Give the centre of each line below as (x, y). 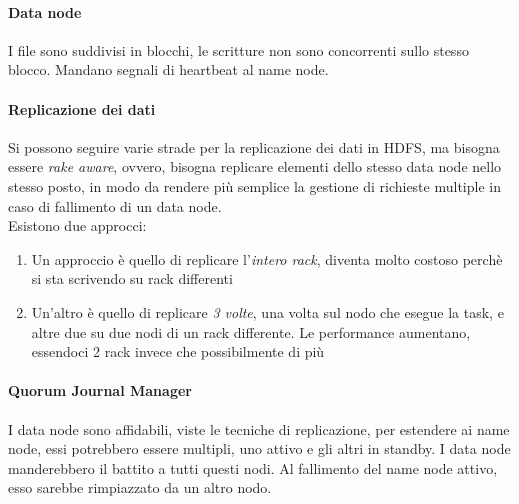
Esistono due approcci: (77, 225)
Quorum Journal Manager (100, 390)
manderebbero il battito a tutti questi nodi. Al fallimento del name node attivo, (253, 467)
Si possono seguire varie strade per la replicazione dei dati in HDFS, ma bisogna (254, 146)
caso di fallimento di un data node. (115, 205)
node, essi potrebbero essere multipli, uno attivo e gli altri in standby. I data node (259, 448)
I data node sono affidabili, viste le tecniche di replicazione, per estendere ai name (259, 428)
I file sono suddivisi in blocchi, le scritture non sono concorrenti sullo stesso (238, 49)
